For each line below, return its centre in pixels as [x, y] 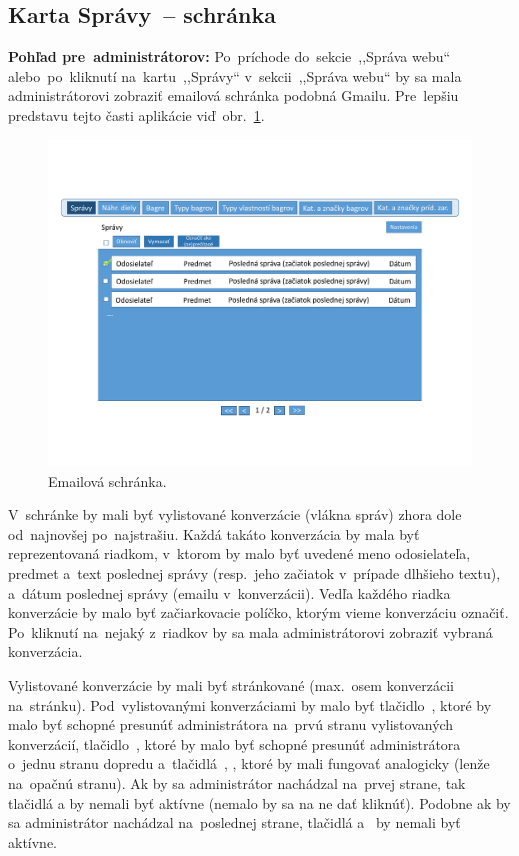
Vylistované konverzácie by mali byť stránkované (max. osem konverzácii [231, 685]
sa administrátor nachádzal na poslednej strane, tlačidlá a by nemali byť [234, 822]
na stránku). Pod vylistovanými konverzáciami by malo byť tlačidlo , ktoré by [250, 704]
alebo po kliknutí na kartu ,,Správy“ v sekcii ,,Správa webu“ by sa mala [235, 75]
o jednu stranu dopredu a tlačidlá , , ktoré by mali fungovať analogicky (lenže [249, 763]
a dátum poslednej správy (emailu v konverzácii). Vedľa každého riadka [229, 592]
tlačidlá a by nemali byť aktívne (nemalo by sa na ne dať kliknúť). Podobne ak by [259, 802]
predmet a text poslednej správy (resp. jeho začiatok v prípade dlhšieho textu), [254, 573]
